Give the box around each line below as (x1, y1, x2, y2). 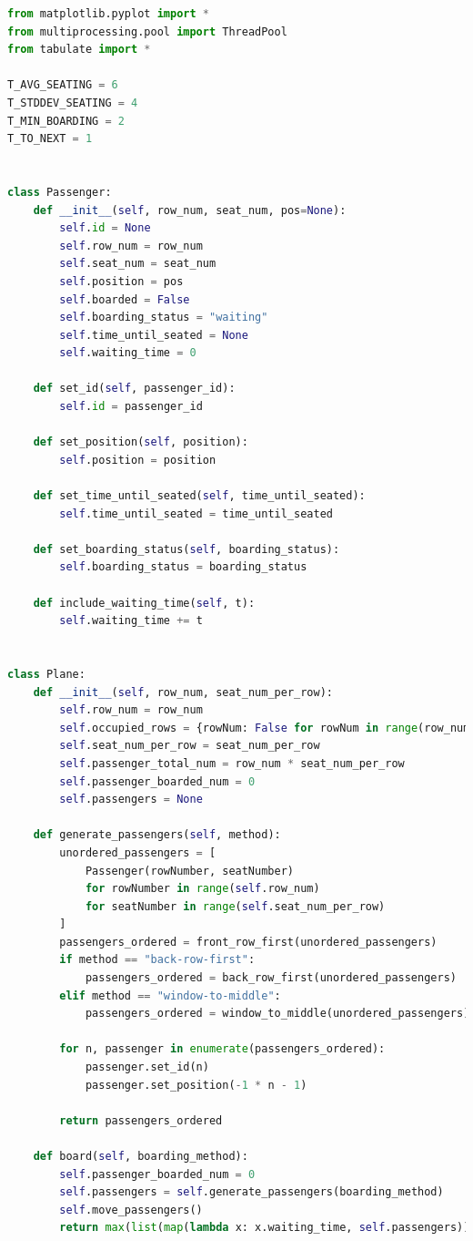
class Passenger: (7, 185, 112, 199)
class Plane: (7, 667, 86, 681)
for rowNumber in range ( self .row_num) (85, 882, 320, 896)
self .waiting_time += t (59, 614, 203, 628)
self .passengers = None (59, 793, 203, 806)
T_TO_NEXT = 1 (7, 132, 93, 146)
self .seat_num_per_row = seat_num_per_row (59, 739, 320, 753)
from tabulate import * (7, 43, 151, 56)
